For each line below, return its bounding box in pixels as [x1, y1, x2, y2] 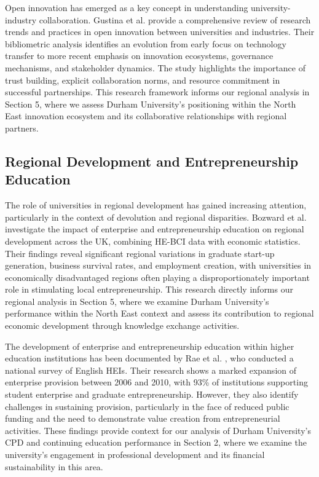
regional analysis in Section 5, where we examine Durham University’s [5, 294, 269, 307]
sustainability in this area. [5, 460, 103, 473]
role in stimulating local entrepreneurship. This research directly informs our [5, 283, 293, 296]
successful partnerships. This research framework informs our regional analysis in [5, 85, 310, 98]
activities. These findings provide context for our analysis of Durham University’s [5, 424, 311, 436]
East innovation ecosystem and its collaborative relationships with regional [5, 109, 287, 122]
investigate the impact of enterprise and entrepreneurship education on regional [5, 223, 304, 235]
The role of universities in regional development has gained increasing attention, [5, 199, 307, 211]
